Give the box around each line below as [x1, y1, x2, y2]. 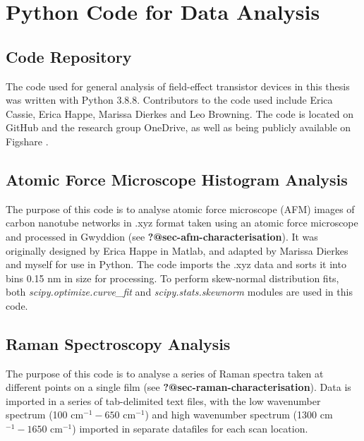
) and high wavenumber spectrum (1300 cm [145, 407, 333, 422]
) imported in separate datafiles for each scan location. [72, 421, 308, 436]
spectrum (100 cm [6, 407, 84, 422]
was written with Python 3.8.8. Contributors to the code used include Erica [6, 92, 333, 107]
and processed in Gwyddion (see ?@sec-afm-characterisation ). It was [6, 229, 318, 243]
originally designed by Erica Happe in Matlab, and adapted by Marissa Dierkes [6, 243, 348, 258]
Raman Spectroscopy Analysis [6, 332, 231, 354]
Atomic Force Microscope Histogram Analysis [6, 168, 348, 190]
